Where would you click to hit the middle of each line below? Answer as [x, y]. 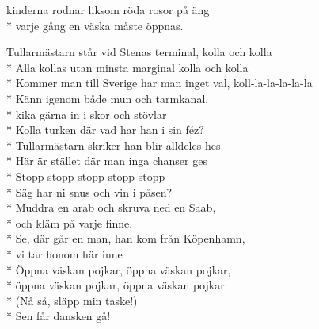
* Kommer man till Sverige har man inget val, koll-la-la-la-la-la [159, 83]
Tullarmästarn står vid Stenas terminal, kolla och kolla [139, 52]
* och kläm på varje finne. [70, 222]
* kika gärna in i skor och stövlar [87, 114]
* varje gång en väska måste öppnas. [95, 25]
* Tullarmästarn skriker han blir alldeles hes [114, 145]
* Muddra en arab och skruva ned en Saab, [111, 207]
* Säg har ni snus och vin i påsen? [89, 191]
